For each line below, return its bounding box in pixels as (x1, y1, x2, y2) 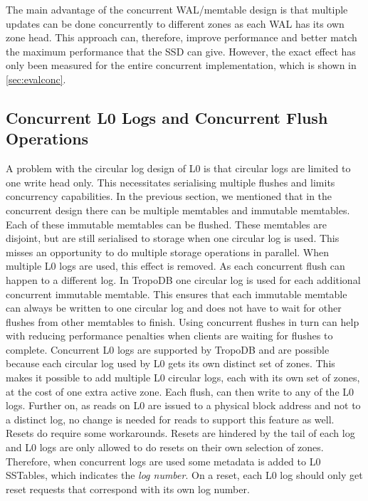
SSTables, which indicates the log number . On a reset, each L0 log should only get (6, 468, 363, 482)
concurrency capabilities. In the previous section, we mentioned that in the (6, 189, 332, 204)
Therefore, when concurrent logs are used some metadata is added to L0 (6, 453, 321, 468)
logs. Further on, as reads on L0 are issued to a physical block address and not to (6, 398, 361, 413)
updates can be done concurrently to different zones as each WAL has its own (6, 16, 345, 31)
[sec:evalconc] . (6, 71, 66, 86)
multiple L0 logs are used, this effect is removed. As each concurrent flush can (6, 258, 345, 273)
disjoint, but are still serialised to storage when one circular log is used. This (6, 231, 340, 246)
